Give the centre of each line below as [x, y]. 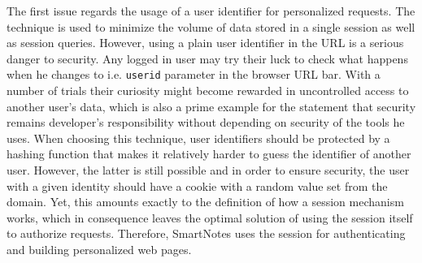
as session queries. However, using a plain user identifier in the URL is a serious [205, 43]
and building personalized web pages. [99, 249]
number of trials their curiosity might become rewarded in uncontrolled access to [208, 91]
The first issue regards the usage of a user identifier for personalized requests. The [211, 11]
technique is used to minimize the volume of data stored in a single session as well [211, 26]
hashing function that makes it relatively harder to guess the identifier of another [209, 154]
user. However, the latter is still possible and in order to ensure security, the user [208, 170]
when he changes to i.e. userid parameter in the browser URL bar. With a [194, 74]
